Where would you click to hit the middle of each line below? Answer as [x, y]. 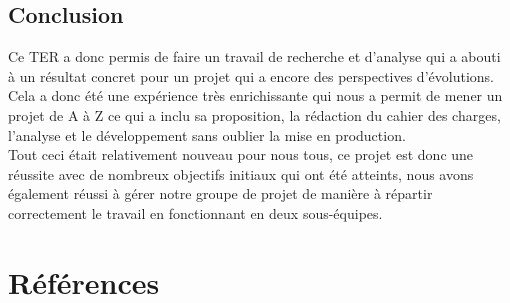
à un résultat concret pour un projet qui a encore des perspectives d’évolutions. [251, 75]
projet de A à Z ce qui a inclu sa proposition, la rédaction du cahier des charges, [254, 114]
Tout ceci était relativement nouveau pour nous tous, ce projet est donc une [241, 154]
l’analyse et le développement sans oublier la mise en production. [207, 134]
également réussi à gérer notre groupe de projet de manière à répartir [220, 193]
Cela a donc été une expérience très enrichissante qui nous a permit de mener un [255, 95]
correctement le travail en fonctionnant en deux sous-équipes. [195, 212]
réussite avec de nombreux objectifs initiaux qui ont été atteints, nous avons [241, 173]
